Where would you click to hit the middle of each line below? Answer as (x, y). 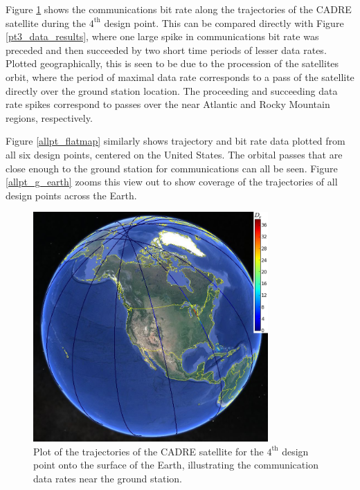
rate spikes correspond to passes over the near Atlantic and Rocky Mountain (168, 104)
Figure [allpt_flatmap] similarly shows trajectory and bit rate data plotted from (175, 141)
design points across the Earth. (71, 195)
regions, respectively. (49, 117)
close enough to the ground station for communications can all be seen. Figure (172, 168)
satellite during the (46, 22)
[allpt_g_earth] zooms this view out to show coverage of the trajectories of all (172, 182)
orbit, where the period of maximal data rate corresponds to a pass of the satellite (180, 76)
